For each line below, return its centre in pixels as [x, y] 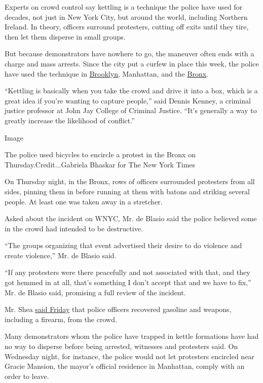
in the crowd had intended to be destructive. [74, 228]
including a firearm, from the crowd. [61, 319]
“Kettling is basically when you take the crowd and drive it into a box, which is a [131, 91]
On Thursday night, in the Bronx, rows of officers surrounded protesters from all [130, 181]
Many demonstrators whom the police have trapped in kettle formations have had [132, 336]
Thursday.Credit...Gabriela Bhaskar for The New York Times [100, 164]
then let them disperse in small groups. [65, 36]
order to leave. [27, 376]
